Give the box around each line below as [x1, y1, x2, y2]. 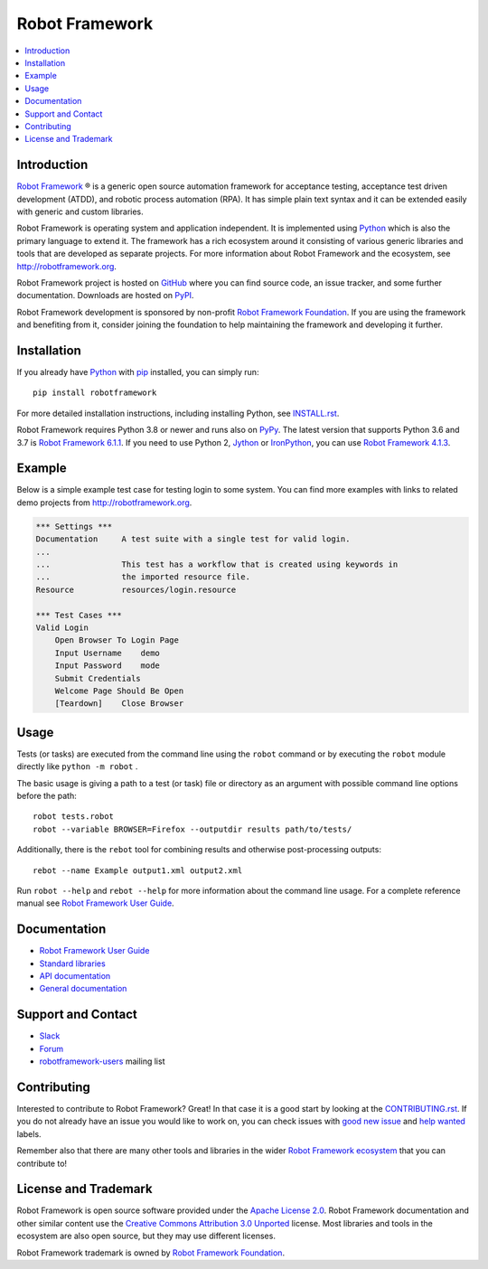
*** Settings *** [35, 521, 113, 531]
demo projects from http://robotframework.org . [16, 497, 192, 508]
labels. [16, 1128, 42, 1139]
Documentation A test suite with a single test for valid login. [35, 534, 351, 544]
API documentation [39, 971, 111, 982]
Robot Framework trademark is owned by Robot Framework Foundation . [16, 1247, 285, 1258]
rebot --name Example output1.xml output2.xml [33, 865, 243, 876]
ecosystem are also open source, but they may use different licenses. [16, 1230, 276, 1242]
